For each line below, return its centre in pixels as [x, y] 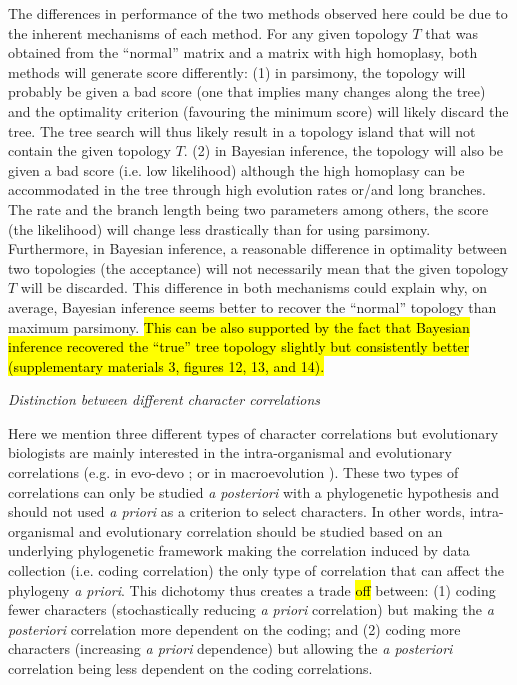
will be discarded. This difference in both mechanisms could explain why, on [254, 287]
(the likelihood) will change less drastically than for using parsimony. [219, 228]
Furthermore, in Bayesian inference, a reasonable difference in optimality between [257, 248]
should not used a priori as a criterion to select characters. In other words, [237, 511]
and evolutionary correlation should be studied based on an [260, 530]
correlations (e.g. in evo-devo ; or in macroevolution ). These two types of [233, 472]
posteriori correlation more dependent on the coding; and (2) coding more [234, 628]
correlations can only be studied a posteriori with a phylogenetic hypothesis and [253, 491]
